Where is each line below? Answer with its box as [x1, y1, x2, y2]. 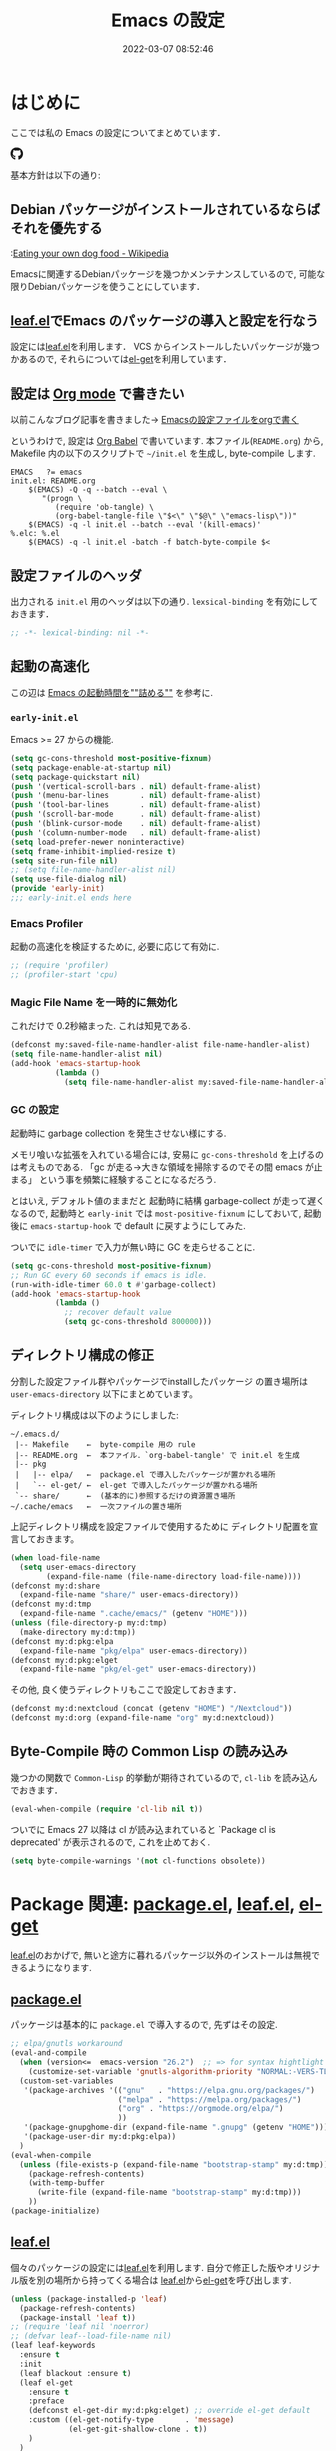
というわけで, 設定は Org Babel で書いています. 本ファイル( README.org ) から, [10, 435, 324, 447]
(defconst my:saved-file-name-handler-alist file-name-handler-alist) [10, 1040, 311, 1050]
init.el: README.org [10, 476, 97, 486]
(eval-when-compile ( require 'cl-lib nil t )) [10, 1804, 203, 1814]
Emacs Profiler [10, 916, 83, 930]
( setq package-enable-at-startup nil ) [10, 762, 172, 773]
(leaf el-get [19, 2377, 74, 2388]
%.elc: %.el [10, 529, 60, 539]
